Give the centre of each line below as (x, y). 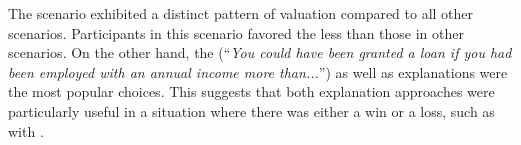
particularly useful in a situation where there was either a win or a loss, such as (251, 110)
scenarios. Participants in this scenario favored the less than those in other (236, 32)
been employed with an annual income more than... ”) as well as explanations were (258, 71)
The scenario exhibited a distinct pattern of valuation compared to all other (241, 13)
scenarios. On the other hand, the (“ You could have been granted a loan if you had (260, 52)
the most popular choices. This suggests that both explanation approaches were (251, 91)
